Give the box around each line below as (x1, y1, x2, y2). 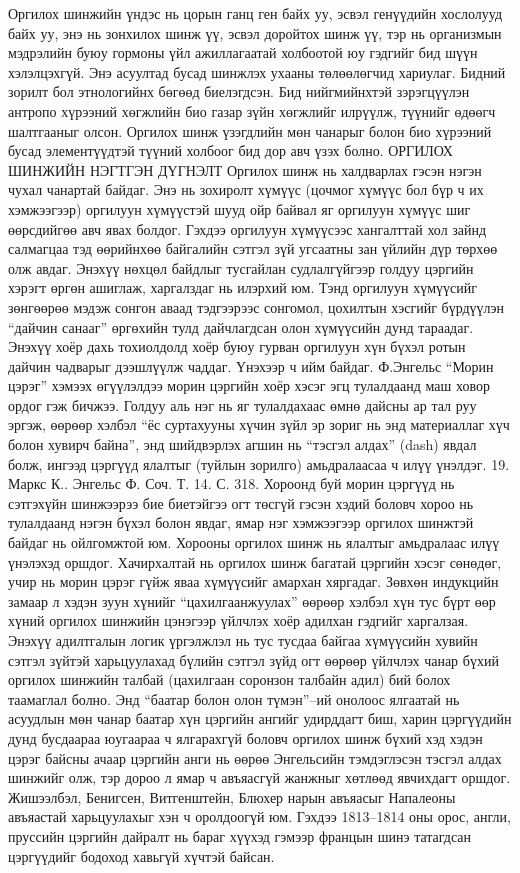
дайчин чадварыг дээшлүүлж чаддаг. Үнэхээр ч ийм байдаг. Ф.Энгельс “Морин (8, 355, 494, 376)
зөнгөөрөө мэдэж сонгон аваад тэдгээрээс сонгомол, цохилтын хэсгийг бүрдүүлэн (8, 296, 505, 317)
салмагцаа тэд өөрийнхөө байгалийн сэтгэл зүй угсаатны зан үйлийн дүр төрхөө (8, 238, 498, 259)
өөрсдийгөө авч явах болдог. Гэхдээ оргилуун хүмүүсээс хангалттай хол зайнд (8, 218, 487, 239)
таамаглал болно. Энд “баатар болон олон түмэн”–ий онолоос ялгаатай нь (8, 688, 460, 709)
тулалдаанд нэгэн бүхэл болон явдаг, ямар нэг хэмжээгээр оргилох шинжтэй (8, 512, 474, 533)
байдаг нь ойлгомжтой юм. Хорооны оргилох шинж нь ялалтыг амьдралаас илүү (8, 532, 500, 553)
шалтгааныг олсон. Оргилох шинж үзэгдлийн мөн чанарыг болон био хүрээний (8, 120, 492, 141)
